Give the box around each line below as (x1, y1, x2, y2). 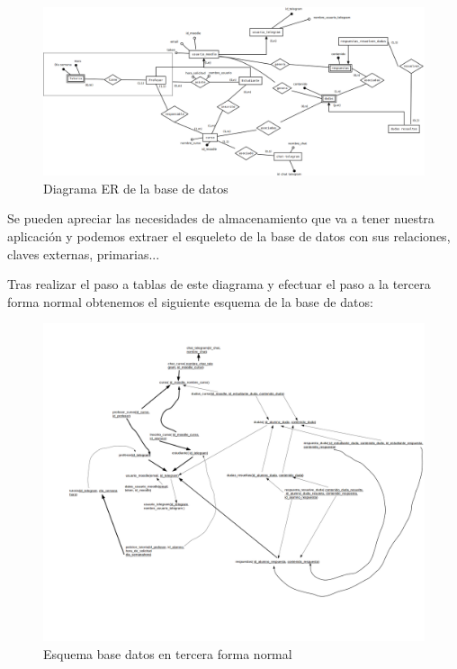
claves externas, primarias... (7, 244, 160, 263)
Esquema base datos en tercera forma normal (43, 644, 292, 663)
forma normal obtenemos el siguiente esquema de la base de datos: (7, 292, 373, 311)
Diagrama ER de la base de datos (43, 178, 228, 197)
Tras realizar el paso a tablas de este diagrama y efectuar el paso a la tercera (7, 275, 431, 294)
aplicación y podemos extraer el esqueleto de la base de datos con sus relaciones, (7, 226, 451, 245)
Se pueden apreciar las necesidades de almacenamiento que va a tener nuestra (7, 209, 435, 228)
